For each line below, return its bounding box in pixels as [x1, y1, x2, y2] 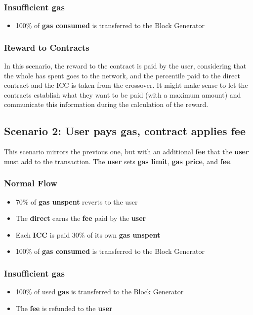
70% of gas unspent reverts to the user [15, 196, 138, 207]
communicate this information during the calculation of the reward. [4, 99, 209, 109]
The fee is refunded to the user [15, 303, 113, 313]
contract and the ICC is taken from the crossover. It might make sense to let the [4, 80, 248, 90]
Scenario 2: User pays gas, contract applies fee [4, 123, 246, 139]
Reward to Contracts [4, 41, 89, 53]
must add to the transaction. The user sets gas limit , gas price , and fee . [4, 156, 232, 166]
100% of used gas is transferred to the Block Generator [15, 286, 184, 297]
